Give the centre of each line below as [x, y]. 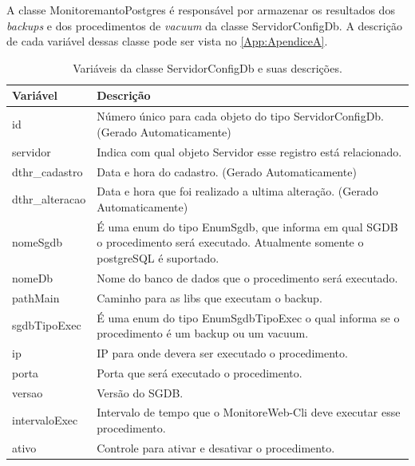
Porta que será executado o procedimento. [200, 372]
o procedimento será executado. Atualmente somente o [230, 242]
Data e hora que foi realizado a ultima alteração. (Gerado [237, 191]
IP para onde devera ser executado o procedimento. [222, 352]
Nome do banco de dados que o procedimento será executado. [247, 277]
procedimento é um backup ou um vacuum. [203, 333]
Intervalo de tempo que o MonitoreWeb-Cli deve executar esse [249, 412]
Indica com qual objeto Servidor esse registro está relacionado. [249, 151]
